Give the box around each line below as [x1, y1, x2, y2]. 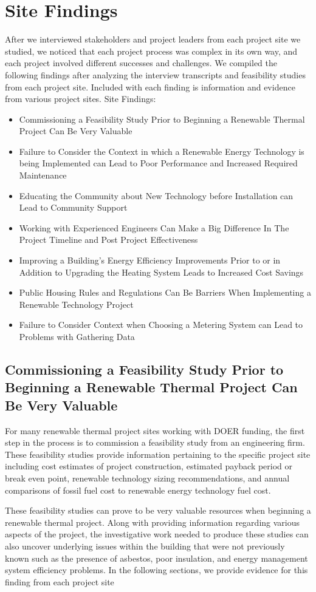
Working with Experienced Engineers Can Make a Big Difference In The [19, 221, 289, 234]
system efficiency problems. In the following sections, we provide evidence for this [5, 563, 308, 576]
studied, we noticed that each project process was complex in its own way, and [5, 44, 298, 57]
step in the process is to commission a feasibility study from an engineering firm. [5, 436, 305, 449]
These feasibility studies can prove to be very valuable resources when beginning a [5, 504, 311, 517]
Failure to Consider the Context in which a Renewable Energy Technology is [19, 145, 304, 157]
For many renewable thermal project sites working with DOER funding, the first [5, 424, 305, 437]
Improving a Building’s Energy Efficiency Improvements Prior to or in [19, 254, 281, 267]
